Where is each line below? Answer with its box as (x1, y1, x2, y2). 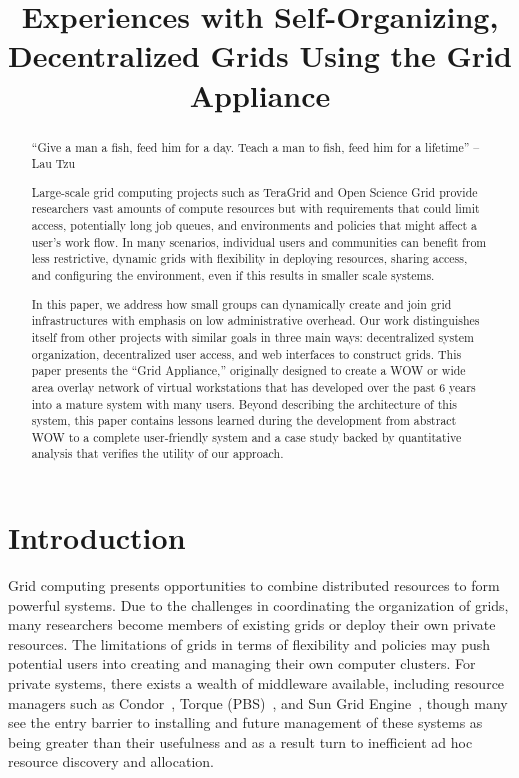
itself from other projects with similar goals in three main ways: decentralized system (31, 328, 475, 345)
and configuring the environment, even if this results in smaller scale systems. (31, 267, 435, 284)
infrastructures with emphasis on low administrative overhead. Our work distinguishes (31, 312, 480, 329)
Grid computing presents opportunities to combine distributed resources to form (8, 575, 500, 596)
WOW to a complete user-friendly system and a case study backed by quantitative (31, 428, 462, 445)
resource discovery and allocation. (8, 751, 214, 772)
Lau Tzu (31, 155, 76, 172)
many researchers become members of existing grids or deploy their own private (8, 614, 496, 635)
